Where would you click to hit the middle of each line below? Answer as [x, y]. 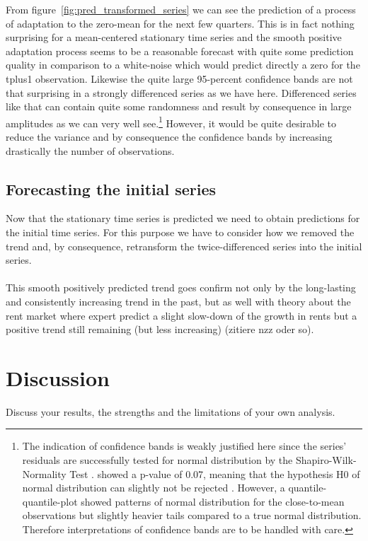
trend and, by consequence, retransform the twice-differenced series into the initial [184, 246]
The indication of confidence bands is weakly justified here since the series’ [184, 446]
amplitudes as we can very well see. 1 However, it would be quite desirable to [171, 122]
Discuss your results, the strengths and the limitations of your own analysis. [171, 411]
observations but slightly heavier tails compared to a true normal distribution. [192, 515]
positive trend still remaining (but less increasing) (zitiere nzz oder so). [160, 329]
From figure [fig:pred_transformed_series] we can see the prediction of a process [181, 9]
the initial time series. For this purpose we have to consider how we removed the [180, 232]
